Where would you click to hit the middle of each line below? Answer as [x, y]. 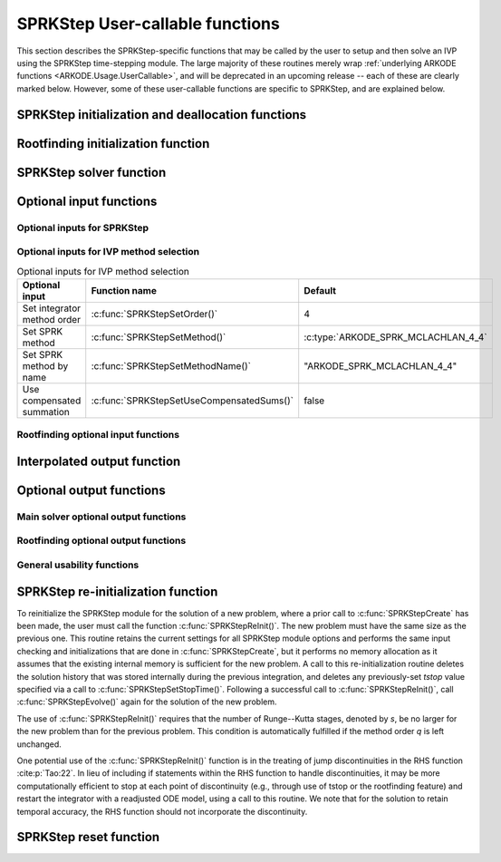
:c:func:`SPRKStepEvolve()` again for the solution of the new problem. [147, 702]
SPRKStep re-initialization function [117, 591]
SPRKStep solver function [92, 172]
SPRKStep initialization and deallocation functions [162, 115]
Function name [124, 290]
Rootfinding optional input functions [98, 435]
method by [45, 365]
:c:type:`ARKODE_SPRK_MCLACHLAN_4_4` [396, 337]
